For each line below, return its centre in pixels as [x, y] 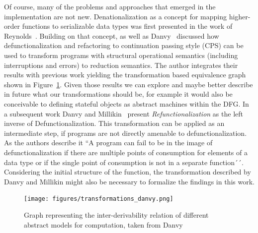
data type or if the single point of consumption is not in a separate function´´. [124, 162]
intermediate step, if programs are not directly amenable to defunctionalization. [126, 133]
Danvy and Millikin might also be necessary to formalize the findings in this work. [129, 181]
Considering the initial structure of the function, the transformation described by [128, 172]
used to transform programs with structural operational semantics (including [121, 55]
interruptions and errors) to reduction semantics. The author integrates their [121, 65]
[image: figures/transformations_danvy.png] [99, 199]
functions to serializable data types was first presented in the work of [127, 26]
